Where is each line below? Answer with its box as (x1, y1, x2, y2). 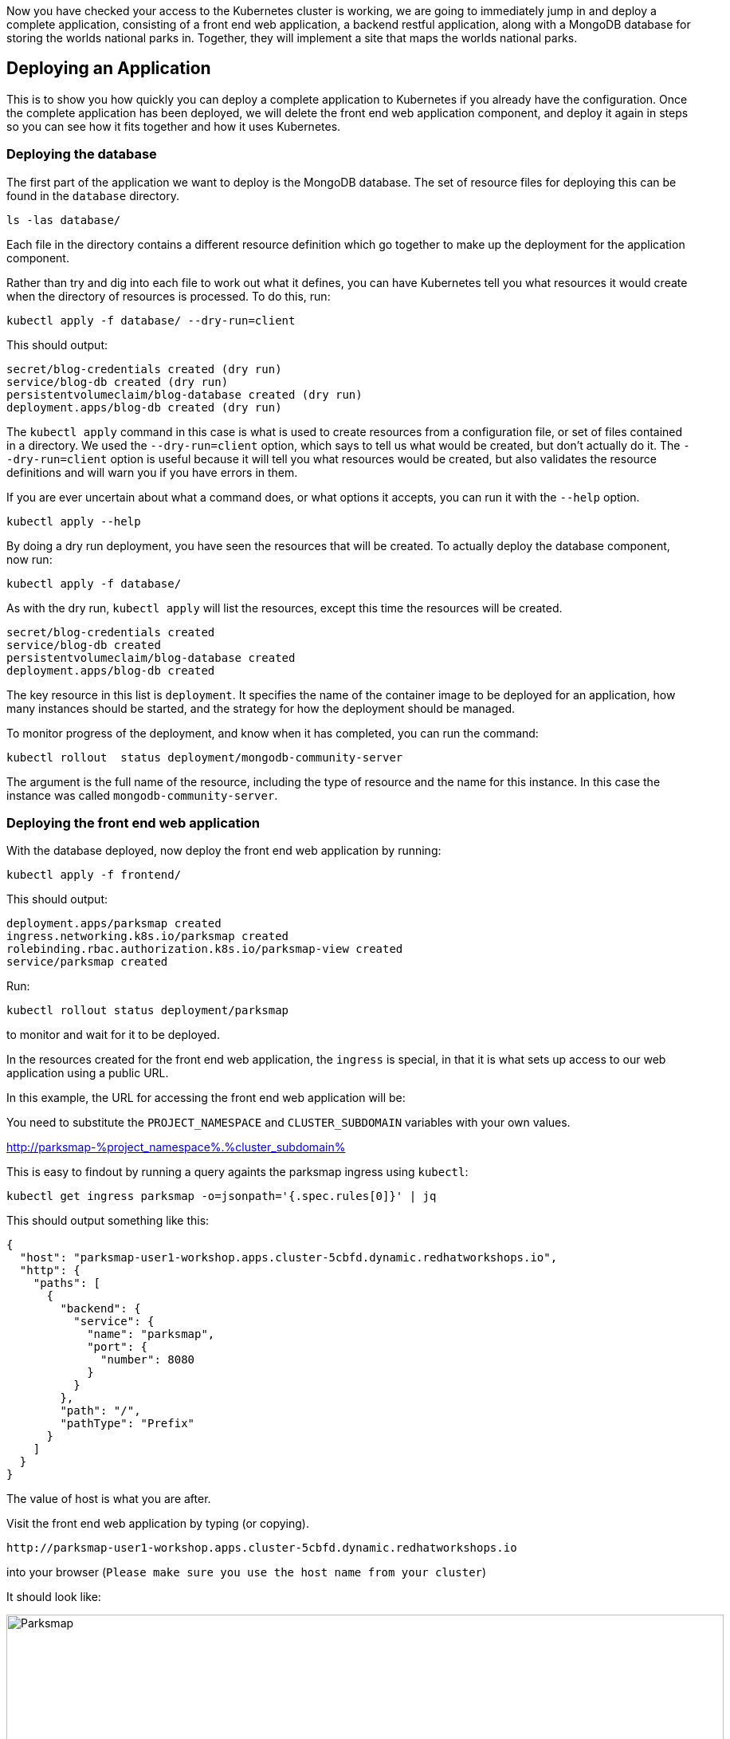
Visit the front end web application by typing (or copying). (6, 1517, 309, 1531)
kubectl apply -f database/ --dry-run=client (6, 313, 296, 327)
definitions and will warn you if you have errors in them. (6, 465, 298, 479)
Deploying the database (6, 146, 157, 163)
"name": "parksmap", (87, 1328, 215, 1341)
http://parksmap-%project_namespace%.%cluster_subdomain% (6, 1140, 346, 1155)
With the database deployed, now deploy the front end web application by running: (6, 844, 442, 858)
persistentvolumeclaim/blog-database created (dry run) (6, 388, 363, 401)
